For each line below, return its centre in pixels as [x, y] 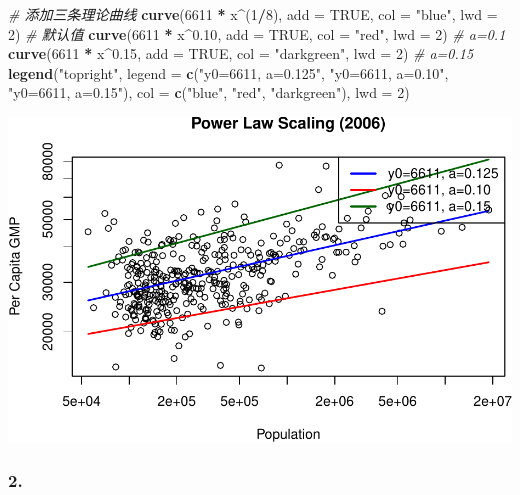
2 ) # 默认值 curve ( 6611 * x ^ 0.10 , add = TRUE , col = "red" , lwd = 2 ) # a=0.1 [257, 33]
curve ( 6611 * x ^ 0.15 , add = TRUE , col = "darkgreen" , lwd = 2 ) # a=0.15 [241, 53]
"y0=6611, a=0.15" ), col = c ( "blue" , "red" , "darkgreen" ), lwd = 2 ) [209, 92]
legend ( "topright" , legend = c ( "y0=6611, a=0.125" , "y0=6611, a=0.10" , [228, 72]
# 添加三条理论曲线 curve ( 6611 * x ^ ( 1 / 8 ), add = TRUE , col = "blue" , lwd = [253, 14]
